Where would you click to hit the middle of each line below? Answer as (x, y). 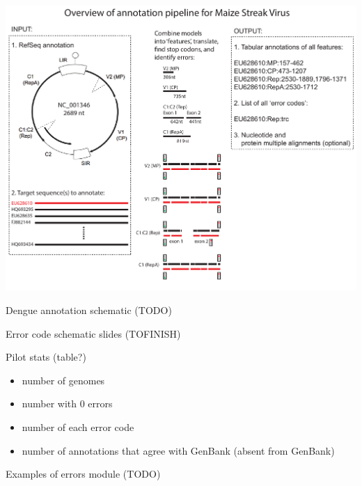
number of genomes (63, 380)
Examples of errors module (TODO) (83, 474)
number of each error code (78, 426)
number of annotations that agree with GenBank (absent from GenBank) (178, 450)
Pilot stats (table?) (46, 357)
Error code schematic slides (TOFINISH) (93, 333)
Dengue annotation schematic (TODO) (89, 310)
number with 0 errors (67, 403)
